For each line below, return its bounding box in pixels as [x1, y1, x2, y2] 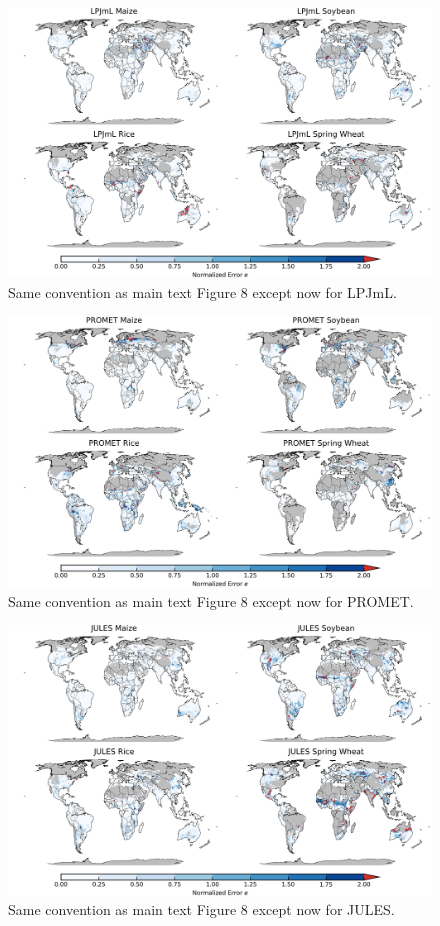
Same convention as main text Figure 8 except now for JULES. [8, 899, 395, 920]
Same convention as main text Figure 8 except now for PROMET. [8, 590, 414, 611]
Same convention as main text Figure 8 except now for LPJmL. [8, 281, 397, 302]
